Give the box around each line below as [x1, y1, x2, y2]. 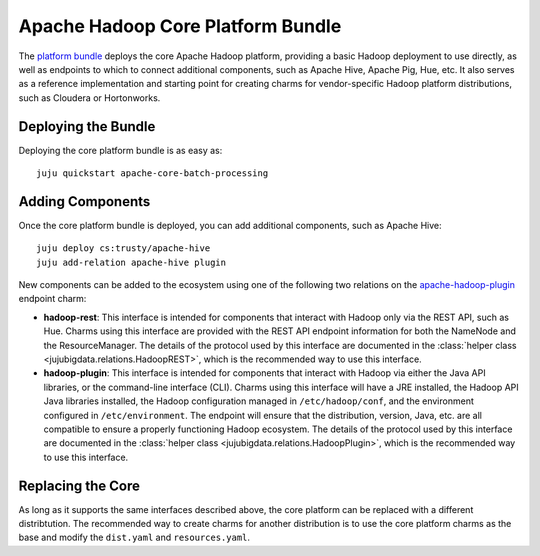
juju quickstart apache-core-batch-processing [36, 168, 269, 179]
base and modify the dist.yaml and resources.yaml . [18, 531, 250, 544]
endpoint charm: [18, 293, 87, 305]
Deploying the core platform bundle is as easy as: [18, 144, 223, 156]
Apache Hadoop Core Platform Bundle [18, 15, 342, 37]
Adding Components [18, 193, 151, 210]
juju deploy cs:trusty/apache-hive [36, 243, 211, 254]
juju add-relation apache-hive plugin [36, 256, 227, 268]
